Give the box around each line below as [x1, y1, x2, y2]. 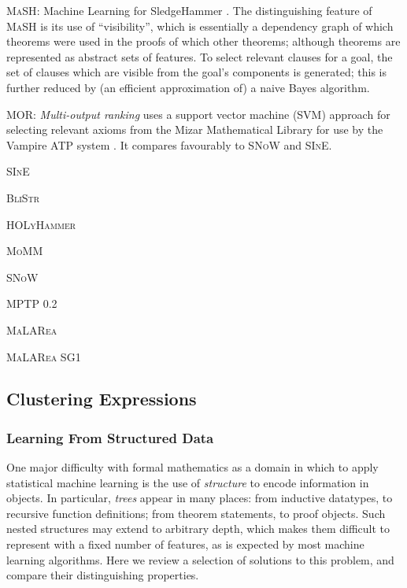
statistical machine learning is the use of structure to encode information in [6, 474, 369, 490]
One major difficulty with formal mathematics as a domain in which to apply [6, 459, 379, 475]
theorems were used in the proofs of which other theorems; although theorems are [6, 33, 401, 50]
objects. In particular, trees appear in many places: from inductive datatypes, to [6, 490, 393, 506]
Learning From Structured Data [6, 427, 214, 447]
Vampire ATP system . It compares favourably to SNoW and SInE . [6, 136, 332, 153]
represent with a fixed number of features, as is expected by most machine [6, 536, 364, 553]
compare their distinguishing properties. [6, 567, 199, 583]
